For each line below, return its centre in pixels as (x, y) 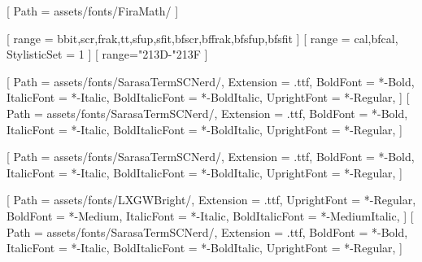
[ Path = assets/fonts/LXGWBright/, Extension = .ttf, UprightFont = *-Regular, (211, 200)
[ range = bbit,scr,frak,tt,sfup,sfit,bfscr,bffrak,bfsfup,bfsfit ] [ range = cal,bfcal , (202, 38)
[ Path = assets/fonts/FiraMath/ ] (93, 11)
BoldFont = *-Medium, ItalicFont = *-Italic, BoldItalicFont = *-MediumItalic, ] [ (210, 215)
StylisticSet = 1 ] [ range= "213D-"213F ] (107, 54)
